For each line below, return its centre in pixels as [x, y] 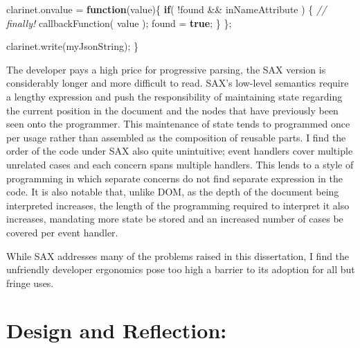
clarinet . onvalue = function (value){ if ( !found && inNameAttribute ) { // [166, 9]
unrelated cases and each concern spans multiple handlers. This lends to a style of [180, 164]
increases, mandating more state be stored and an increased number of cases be [175, 219]
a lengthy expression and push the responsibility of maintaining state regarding [174, 96]
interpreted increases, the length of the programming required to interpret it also [178, 205]
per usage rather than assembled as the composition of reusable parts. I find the [176, 137]
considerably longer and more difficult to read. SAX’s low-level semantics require [178, 83]
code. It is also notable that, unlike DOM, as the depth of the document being [173, 192]
